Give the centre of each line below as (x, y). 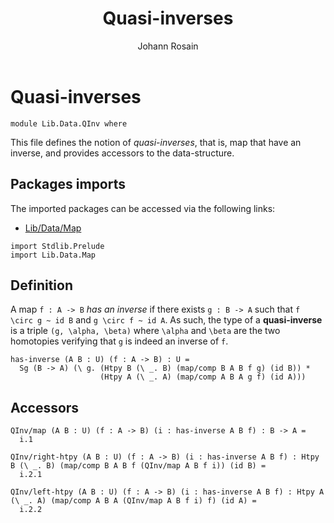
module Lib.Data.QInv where (69, 123)
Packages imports (68, 184)
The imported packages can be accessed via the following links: (143, 208)
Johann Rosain (168, 46)
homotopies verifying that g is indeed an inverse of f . (119, 341)
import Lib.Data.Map (53, 255)
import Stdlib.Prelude (57, 246)
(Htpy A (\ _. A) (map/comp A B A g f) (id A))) (203, 377)
